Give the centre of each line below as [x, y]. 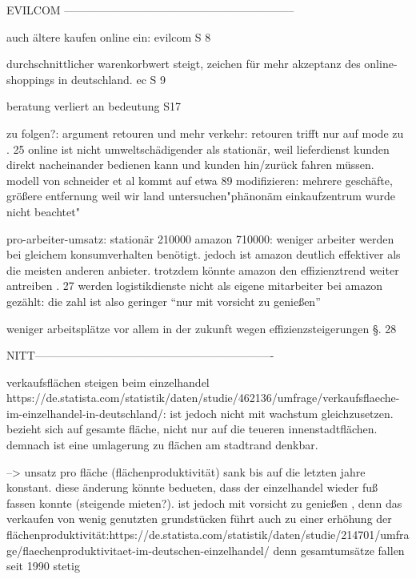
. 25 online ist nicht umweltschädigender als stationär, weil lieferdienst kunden [198, 149]
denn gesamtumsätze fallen [339, 550]
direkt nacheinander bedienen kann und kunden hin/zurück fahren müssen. [190, 165]
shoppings [31, 79]
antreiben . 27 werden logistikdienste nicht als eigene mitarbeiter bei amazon [195, 285]
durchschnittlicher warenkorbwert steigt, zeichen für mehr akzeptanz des [184, 64]
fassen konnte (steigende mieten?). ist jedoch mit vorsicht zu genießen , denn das [204, 503]
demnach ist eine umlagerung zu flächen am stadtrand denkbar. [162, 445]
